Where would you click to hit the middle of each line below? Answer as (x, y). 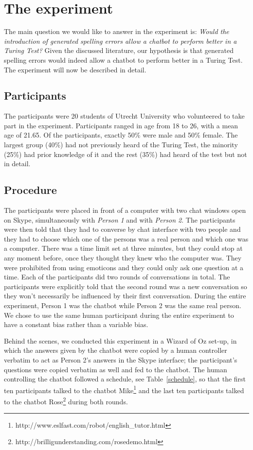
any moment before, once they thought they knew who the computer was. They (123, 258)
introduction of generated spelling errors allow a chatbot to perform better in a (120, 41)
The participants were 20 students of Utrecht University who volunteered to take (124, 116)
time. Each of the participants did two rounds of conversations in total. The (117, 277)
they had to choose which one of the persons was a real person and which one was (126, 238)
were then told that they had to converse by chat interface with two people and (122, 229)
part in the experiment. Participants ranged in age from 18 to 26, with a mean (121, 125)
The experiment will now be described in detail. (75, 69)
